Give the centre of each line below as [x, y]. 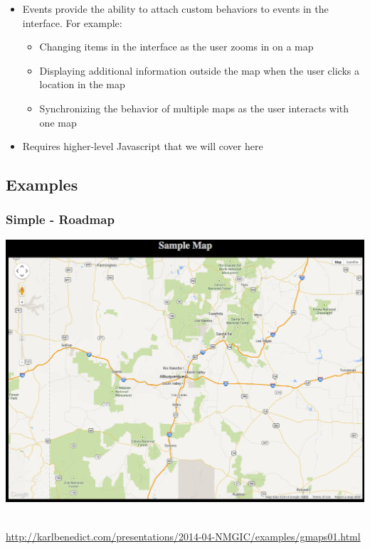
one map [58, 122]
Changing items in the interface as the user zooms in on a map [176, 47]
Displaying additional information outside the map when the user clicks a [199, 70]
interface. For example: [72, 22]
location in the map [82, 84]
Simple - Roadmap [60, 219]
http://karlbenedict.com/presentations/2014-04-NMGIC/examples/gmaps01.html [183, 536]
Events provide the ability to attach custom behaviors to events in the [175, 9]
